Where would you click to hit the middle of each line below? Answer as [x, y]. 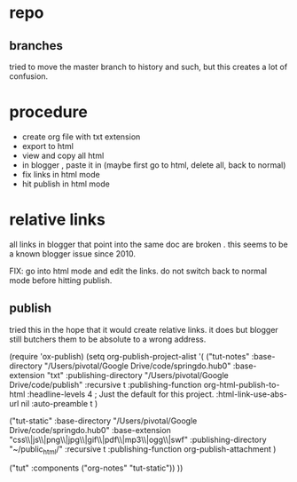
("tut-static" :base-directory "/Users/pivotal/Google [103, 421]
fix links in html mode [61, 174]
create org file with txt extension [81, 137]
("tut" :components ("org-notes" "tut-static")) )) [96, 468]
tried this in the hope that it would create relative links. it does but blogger [144, 329]
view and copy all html [63, 155]
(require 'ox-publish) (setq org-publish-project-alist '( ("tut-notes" [129, 356]
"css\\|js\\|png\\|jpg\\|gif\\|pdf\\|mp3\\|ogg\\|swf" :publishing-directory [138, 439]
